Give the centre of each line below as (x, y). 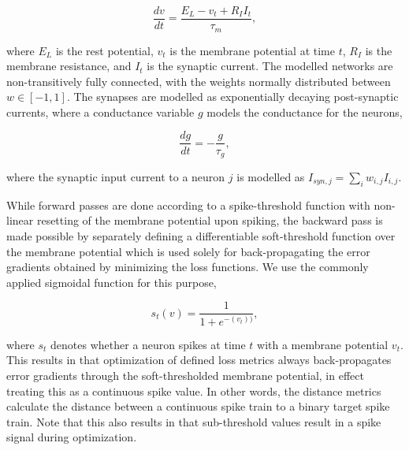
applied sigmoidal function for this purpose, (112, 282)
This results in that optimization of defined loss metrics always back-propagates (199, 360)
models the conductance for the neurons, (305, 112)
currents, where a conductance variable (100, 112)
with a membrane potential (323, 344)
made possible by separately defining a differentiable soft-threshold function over (201, 235)
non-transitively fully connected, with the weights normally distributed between (199, 81)
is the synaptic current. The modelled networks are (270, 66)
